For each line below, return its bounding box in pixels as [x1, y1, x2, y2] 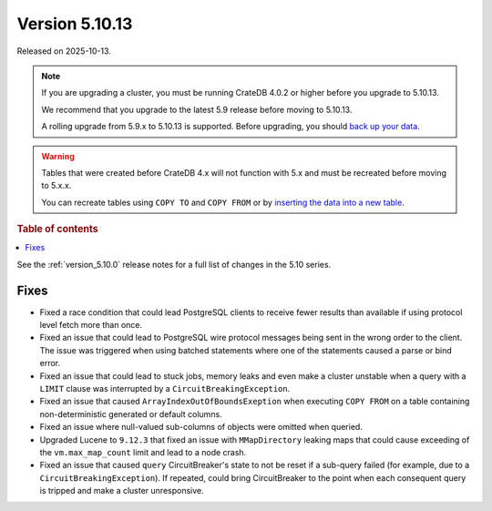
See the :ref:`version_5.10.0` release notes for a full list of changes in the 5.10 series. [16, 259, 332, 270]
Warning [41, 150, 75, 161]
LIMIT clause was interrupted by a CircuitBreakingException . [39, 383, 291, 393]
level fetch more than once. [39, 320, 143, 331]
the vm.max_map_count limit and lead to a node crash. [39, 446, 247, 457]
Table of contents [16, 223, 99, 236]
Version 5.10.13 [16, 14, 133, 34]
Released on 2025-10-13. [16, 46, 111, 56]
